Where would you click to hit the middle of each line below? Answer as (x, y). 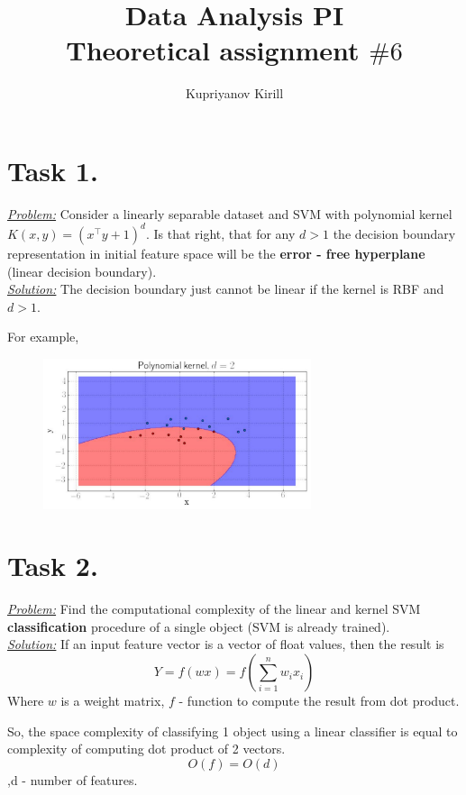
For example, (43, 337)
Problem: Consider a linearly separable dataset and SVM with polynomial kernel (230, 213)
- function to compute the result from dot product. (319, 701)
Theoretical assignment (213, 50)
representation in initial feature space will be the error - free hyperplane (216, 253)
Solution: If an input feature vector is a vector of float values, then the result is (226, 644)
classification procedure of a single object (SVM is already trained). (199, 626)
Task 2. (53, 566)
